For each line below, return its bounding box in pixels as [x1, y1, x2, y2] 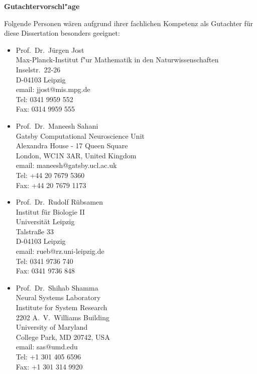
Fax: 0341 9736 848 [16, 265, 75, 276]
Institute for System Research [16, 302, 107, 313]
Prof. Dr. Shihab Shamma [16, 282, 98, 293]
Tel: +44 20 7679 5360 [16, 169, 85, 180]
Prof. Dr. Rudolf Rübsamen [16, 197, 103, 207]
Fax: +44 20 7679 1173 [16, 179, 86, 190]
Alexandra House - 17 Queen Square [16, 140, 128, 151]
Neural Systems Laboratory [16, 292, 101, 303]
